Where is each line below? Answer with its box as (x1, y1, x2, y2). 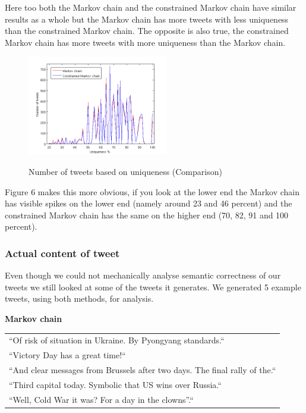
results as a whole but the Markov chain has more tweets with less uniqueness (5, 12, 289, 25)
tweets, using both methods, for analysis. (5, 292, 154, 305)
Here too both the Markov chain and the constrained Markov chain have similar (5, 1, 296, 13)
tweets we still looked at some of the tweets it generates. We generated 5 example (5, 280, 301, 293)
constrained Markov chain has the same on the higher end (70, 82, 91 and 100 (5, 208, 289, 221)
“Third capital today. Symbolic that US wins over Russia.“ (9, 378, 222, 390)
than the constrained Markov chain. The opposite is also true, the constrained (5, 24, 289, 37)
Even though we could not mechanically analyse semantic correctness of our (5, 269, 281, 281)
